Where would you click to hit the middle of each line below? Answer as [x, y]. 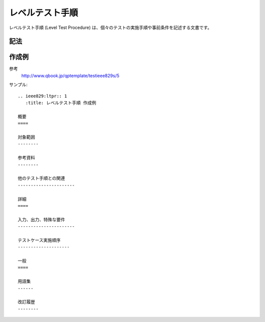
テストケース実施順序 [39, 240]
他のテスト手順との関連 [41, 178]
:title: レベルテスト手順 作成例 [61, 103]
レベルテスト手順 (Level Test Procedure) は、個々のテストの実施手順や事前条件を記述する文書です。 [110, 27]
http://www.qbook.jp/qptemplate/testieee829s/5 [70, 76]
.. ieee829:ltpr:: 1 [42, 96]
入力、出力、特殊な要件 [41, 219]
